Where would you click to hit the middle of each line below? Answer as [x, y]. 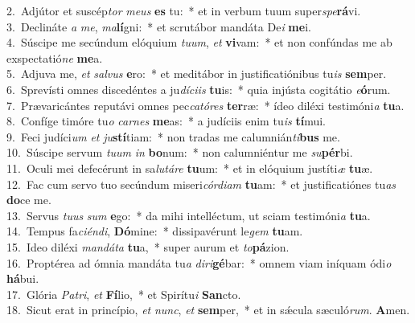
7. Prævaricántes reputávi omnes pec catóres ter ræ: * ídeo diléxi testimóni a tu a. [205, 105]
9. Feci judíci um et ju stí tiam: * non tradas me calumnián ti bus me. [173, 136]
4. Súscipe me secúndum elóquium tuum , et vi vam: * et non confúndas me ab [199, 42]
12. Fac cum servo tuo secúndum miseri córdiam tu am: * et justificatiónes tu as [201, 184]
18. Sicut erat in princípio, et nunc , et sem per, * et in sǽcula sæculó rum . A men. [208, 310]
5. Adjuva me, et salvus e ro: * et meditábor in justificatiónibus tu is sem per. [197, 74]
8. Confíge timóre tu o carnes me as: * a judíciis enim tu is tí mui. [166, 121]
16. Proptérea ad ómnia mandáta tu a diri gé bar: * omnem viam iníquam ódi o [199, 262]
